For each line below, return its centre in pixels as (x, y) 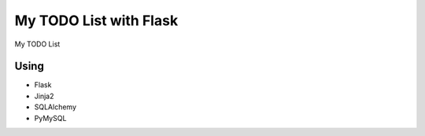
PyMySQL (50, 118)
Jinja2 (44, 96)
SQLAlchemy (55, 107)
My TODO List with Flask (96, 20)
